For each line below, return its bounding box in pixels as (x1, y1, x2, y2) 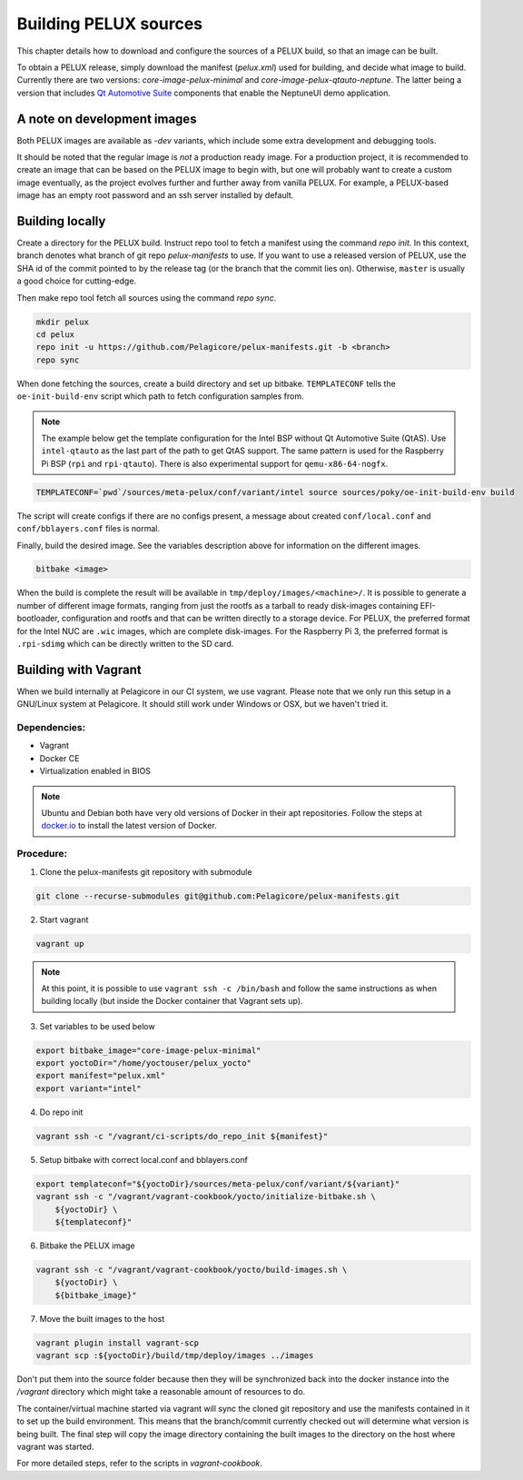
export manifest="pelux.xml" (35, 1070, 166, 1081)
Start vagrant (39, 914, 89, 925)
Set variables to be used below (39, 1020, 155, 1031)
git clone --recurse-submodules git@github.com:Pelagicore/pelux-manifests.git (35, 890, 400, 901)
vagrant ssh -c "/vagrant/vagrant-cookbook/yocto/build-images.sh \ (35, 1264, 348, 1275)
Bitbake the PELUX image (39, 1240, 135, 1251)
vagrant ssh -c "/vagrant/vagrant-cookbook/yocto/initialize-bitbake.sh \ (35, 1191, 377, 1202)
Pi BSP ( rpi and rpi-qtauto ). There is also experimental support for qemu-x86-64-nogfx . (41, 458, 389, 469)
